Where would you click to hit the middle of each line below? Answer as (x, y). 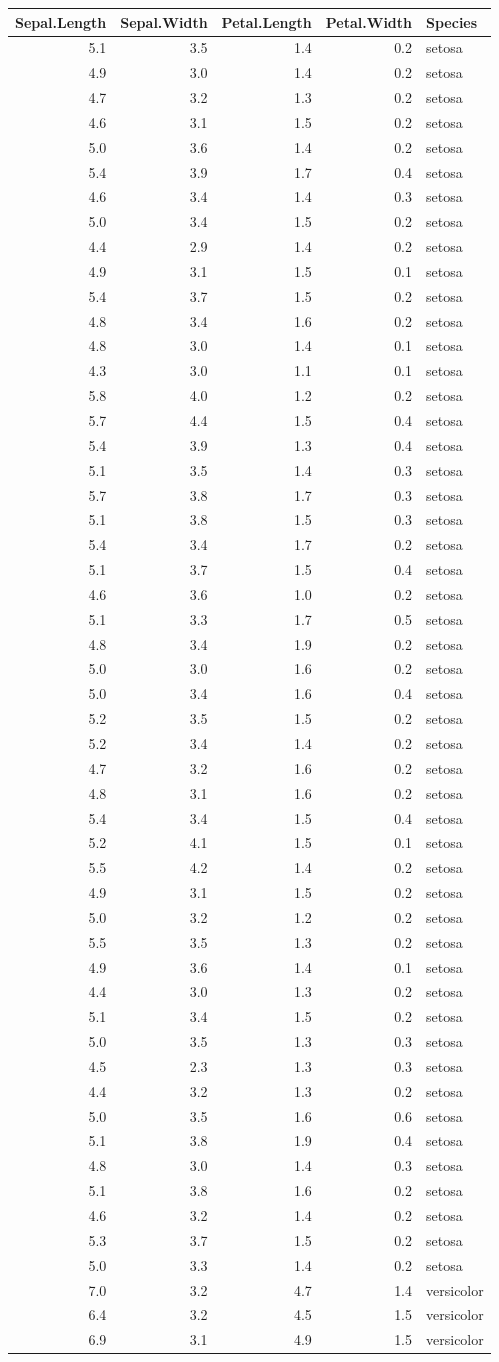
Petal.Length (266, 21)
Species (452, 21)
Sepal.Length (61, 21)
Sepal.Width (164, 21)
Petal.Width (369, 21)
